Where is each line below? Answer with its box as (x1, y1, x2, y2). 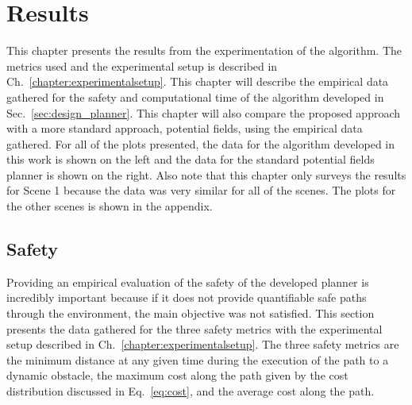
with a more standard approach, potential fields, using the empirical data (6, 120, 363, 137)
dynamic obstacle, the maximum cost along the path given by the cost (6, 367, 348, 384)
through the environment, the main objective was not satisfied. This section (6, 305, 375, 322)
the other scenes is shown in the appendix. (6, 198, 213, 214)
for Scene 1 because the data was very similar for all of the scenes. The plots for (6, 182, 396, 199)
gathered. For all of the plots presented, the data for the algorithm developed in (6, 135, 395, 152)
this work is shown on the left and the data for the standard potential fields (6, 151, 375, 168)
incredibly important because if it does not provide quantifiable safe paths (6, 289, 367, 306)
